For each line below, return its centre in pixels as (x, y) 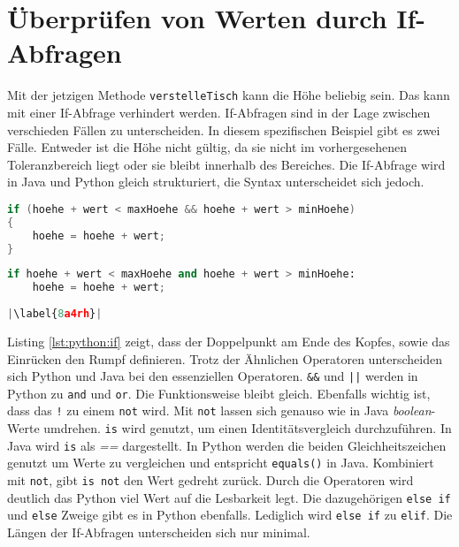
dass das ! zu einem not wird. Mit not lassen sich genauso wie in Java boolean (219, 410)
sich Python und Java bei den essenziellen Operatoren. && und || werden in (213, 376)
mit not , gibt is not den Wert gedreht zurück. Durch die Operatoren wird (210, 480)
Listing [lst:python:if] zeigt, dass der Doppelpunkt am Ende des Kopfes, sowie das (229, 341)
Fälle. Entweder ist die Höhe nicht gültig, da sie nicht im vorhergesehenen (207, 147)
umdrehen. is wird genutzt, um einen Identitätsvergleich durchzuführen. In (248, 428)
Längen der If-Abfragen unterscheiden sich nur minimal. (159, 532)
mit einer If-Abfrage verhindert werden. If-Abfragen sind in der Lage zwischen (219, 112)
